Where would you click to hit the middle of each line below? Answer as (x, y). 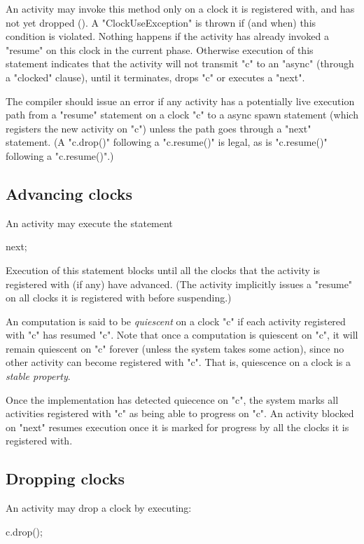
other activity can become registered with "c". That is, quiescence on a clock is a (178, 362)
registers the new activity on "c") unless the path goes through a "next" (159, 128)
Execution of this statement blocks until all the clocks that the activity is (163, 270)
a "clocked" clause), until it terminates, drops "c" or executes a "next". (155, 77)
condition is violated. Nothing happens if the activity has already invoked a (167, 36)
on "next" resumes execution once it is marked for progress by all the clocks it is (177, 427)
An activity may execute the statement (89, 223)
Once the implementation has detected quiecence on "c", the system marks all (172, 399)
